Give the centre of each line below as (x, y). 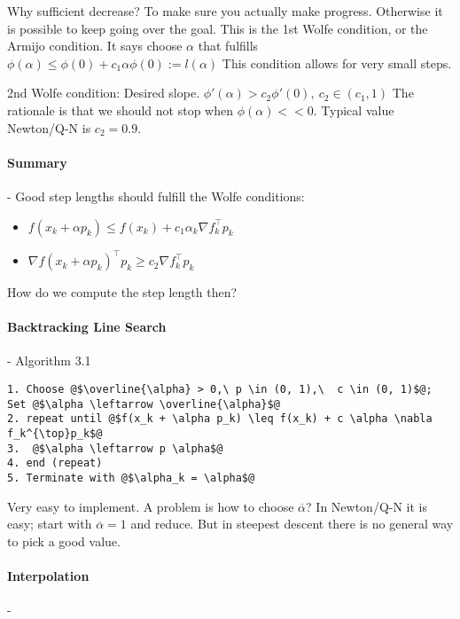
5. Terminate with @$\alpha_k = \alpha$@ (131, 478)
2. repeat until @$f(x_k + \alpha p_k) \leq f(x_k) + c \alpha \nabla (220, 419)
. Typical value (354, 110)
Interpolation (48, 576)
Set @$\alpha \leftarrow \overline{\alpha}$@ (144, 404)
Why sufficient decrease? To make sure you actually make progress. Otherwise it (225, 11)
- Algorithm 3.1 (49, 360)
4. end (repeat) (55, 463)
